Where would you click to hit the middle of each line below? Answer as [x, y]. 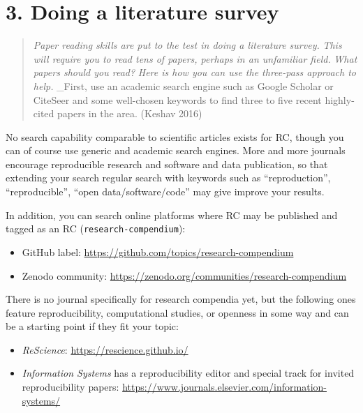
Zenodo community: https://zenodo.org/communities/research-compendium [184, 275]
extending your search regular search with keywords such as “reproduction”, [168, 178]
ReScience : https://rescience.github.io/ [105, 349]
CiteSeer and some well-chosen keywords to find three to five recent [177, 99]
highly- [340, 99]
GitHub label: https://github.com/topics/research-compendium [158, 251]
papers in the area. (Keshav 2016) [130, 113]
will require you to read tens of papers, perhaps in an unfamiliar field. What [195, 58]
